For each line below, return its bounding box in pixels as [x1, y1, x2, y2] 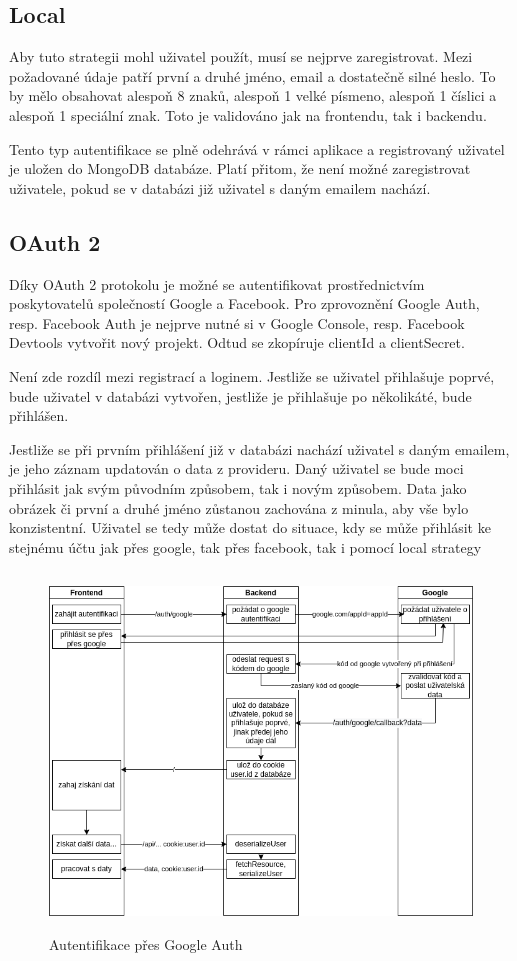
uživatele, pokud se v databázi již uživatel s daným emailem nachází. [9, 177, 431, 198]
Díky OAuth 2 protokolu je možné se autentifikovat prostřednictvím [9, 273, 425, 294]
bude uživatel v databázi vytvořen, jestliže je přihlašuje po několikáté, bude [9, 385, 472, 406]
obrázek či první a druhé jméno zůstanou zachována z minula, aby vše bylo [9, 497, 469, 518]
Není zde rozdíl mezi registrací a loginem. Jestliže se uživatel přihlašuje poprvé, [9, 365, 495, 386]
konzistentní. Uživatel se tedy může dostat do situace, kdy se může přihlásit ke [9, 517, 491, 538]
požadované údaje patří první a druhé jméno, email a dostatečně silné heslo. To [9, 65, 496, 86]
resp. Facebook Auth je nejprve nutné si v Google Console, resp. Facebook [9, 312, 465, 333]
